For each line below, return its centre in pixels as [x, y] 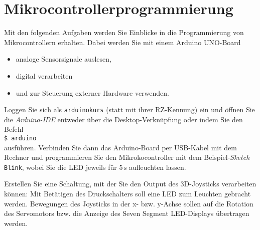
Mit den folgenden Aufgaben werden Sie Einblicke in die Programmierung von [124, 32]
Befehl [14, 129]
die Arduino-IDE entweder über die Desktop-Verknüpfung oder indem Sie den [123, 119]
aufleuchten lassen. [157, 167]
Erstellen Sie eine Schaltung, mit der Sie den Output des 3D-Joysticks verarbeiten [130, 184]
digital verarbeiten [44, 75]
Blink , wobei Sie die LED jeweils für [60, 167]
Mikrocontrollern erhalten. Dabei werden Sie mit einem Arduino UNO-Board [122, 42]
